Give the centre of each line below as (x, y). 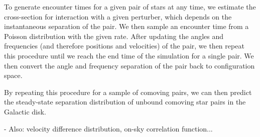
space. (13, 75)
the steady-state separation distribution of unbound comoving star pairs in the (125, 102)
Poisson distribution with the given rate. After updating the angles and (114, 36)
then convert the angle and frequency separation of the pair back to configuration (129, 65)
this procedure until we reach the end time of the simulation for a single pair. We (129, 55)
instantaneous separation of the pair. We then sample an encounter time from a (126, 26)
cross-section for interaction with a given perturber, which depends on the (118, 16)
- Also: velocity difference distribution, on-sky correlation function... (108, 128)
